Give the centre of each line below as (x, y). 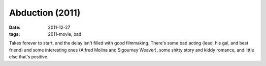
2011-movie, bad (65, 34)
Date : (15, 27)
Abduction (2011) (45, 13)
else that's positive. (29, 57)
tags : (15, 34)
